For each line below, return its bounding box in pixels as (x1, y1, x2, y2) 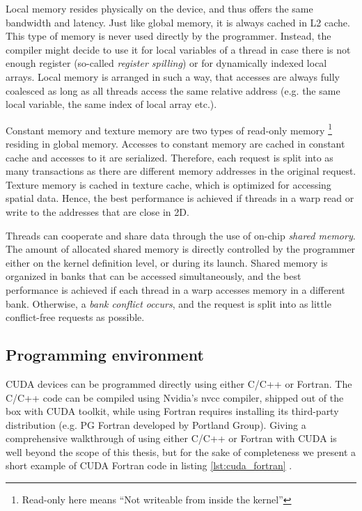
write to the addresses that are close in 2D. (6, 204, 189, 219)
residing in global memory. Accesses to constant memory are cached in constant (6, 136, 345, 150)
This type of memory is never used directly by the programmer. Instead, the (6, 29, 331, 43)
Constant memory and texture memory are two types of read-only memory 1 (6, 120, 332, 137)
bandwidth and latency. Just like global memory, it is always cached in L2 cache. (6, 15, 350, 29)
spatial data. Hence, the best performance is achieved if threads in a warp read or (6, 191, 354, 205)
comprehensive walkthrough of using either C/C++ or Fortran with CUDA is (6, 431, 337, 446)
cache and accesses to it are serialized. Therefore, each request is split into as (6, 150, 333, 164)
